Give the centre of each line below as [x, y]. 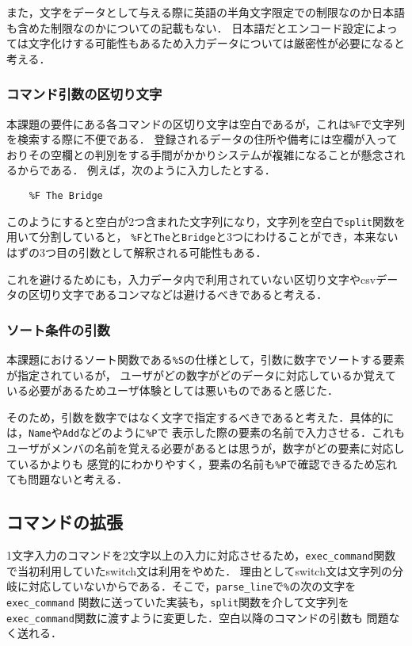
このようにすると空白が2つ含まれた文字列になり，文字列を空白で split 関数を [206, 221]
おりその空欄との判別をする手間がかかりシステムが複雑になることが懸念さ [200, 154]
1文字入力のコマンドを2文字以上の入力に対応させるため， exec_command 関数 [201, 555]
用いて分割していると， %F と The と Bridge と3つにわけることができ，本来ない [202, 237]
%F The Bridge [66, 196]
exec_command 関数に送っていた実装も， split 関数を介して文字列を [178, 602]
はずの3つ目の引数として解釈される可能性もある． [137, 252]
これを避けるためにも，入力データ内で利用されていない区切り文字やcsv [191, 279]
